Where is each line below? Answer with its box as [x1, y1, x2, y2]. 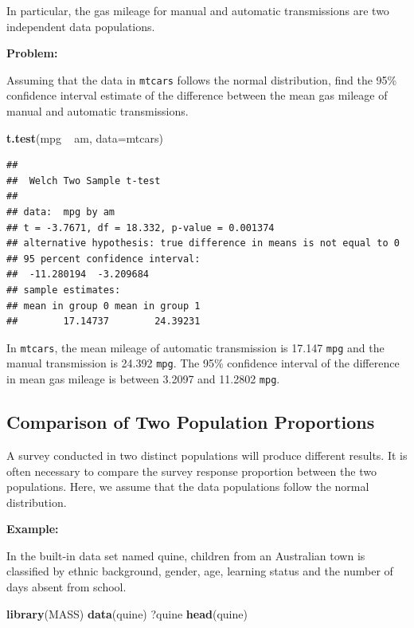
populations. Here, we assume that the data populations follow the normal [6, 478, 369, 495]
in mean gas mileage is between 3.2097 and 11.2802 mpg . [6, 371, 280, 387]
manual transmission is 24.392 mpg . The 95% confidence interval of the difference [6, 355, 400, 371]
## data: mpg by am [6, 206, 115, 218]
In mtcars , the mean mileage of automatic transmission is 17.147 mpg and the [6, 339, 385, 355]
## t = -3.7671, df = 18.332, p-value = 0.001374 [6, 222, 275, 234]
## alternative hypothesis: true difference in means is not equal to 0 [6, 237, 400, 249]
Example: [6, 520, 59, 537]
